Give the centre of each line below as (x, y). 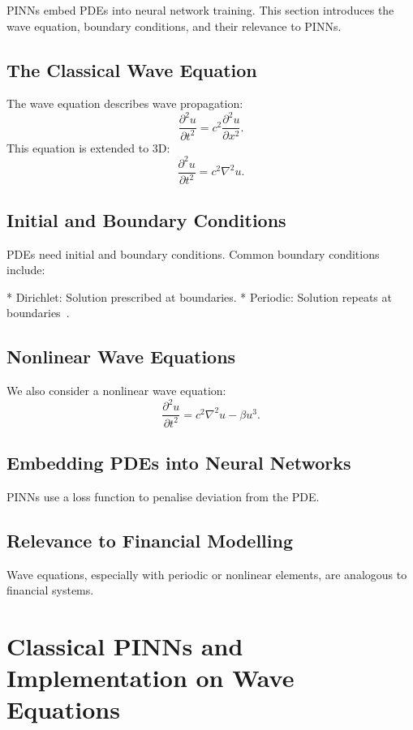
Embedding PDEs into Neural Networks (179, 463)
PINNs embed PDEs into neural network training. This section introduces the (200, 10)
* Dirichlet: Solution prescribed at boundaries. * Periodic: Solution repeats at (199, 296)
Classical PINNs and (125, 646)
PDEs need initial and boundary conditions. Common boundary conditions (193, 253)
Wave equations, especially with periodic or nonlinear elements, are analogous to (207, 574)
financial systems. (50, 590)
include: (26, 270)
